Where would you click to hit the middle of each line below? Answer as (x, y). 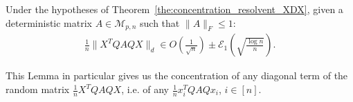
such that (160, 22)
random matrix (38, 89)
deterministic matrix (49, 22)
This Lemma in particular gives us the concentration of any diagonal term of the (177, 75)
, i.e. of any (145, 89)
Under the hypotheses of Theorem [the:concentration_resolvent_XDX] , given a (174, 9)
